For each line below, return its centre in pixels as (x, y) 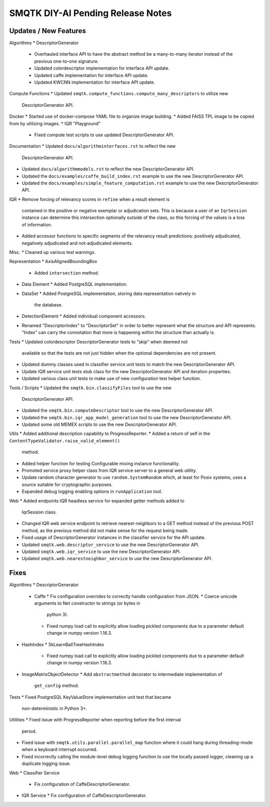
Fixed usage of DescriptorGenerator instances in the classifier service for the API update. (114, 537)
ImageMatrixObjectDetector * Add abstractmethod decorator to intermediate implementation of (122, 674)
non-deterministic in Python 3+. (54, 708)
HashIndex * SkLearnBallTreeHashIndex (63, 644)
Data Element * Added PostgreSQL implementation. (75, 284)
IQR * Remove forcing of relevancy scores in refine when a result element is (89, 199)
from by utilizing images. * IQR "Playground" (55, 123)
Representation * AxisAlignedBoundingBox (53, 261)
